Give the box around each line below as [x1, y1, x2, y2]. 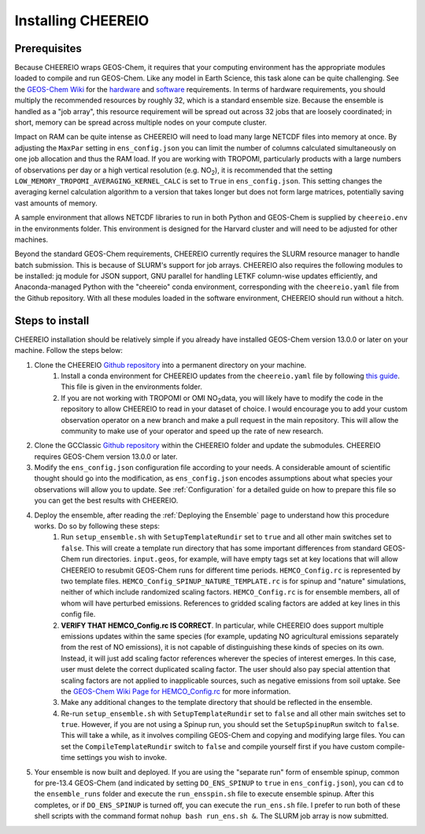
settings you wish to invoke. [76, 753, 168, 762]
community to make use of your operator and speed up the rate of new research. [61, 426, 323, 436]
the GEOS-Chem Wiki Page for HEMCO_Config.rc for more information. [61, 686, 291, 696]
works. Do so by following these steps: [34, 521, 161, 531]
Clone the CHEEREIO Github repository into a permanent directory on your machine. [34, 360, 307, 369]
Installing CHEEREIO [14, 12, 150, 29]
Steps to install [14, 313, 90, 327]
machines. [14, 235, 49, 244]
